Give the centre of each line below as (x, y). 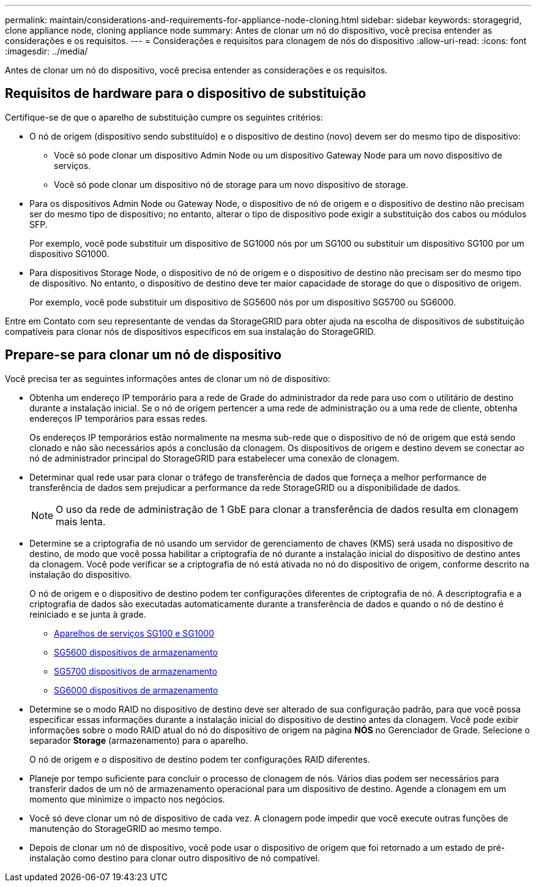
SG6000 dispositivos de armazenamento (136, 690)
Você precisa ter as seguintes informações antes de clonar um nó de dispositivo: (168, 378)
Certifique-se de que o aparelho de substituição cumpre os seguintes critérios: (164, 117)
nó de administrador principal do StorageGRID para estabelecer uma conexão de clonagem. (214, 458)
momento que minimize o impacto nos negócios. (127, 799)
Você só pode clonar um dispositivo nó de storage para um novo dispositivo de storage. (231, 184)
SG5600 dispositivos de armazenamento (136, 652)
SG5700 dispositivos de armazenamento (136, 671)
